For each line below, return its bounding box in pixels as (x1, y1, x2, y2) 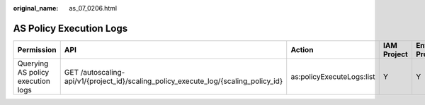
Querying (17, 58, 49, 68)
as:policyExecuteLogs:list (290, 71, 375, 81)
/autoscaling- (80, 67, 125, 77)
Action (290, 44, 314, 54)
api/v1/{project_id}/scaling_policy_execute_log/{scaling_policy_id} (64, 76, 283, 86)
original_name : (13, 4, 59, 12)
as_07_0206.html (69, 4, 117, 12)
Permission (17, 44, 57, 54)
